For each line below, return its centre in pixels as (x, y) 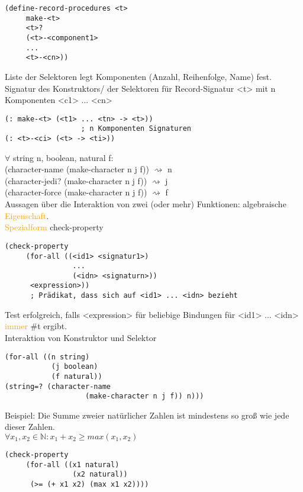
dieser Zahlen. (30, 427)
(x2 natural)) (100, 475)
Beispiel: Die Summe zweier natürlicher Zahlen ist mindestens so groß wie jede (147, 415)
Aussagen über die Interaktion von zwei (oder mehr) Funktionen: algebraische (146, 204)
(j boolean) (75, 367)
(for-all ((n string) (47, 357)
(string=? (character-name (58, 386)
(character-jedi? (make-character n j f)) (76, 180)
